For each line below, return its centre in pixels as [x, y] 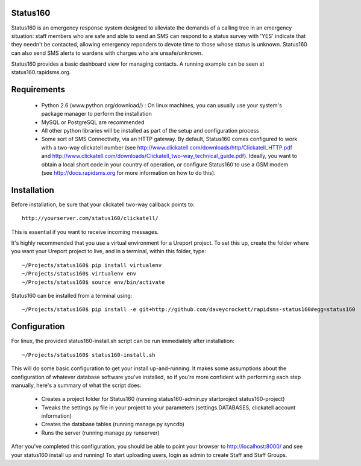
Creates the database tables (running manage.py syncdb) [113, 424]
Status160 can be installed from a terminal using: [72, 296]
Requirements [38, 90]
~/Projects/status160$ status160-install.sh [89, 355]
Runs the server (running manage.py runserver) [100, 433]
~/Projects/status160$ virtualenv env [79, 274]
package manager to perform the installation [96, 114]
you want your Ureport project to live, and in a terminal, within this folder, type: [109, 251]
